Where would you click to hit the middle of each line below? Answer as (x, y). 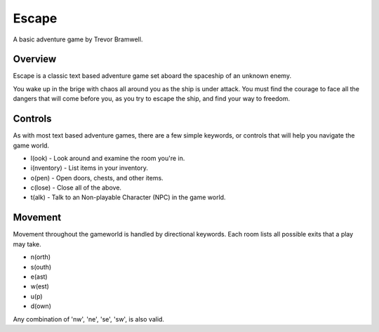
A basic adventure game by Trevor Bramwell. (78, 39)
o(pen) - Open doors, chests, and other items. (97, 178)
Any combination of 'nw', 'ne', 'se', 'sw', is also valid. (89, 319)
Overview (35, 59)
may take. (27, 244)
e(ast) (39, 277)
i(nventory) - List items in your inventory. (89, 168)
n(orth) (41, 257)
